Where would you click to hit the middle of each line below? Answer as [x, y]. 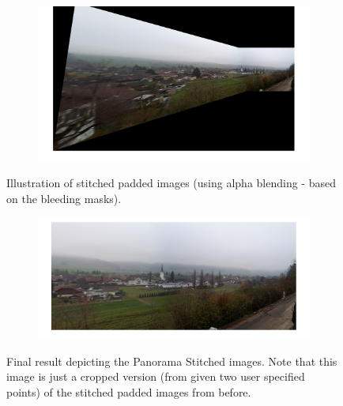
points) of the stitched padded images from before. [129, 391]
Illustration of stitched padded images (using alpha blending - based [171, 183]
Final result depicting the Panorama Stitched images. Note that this [172, 361]
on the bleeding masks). [64, 199]
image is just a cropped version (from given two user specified [156, 376]
